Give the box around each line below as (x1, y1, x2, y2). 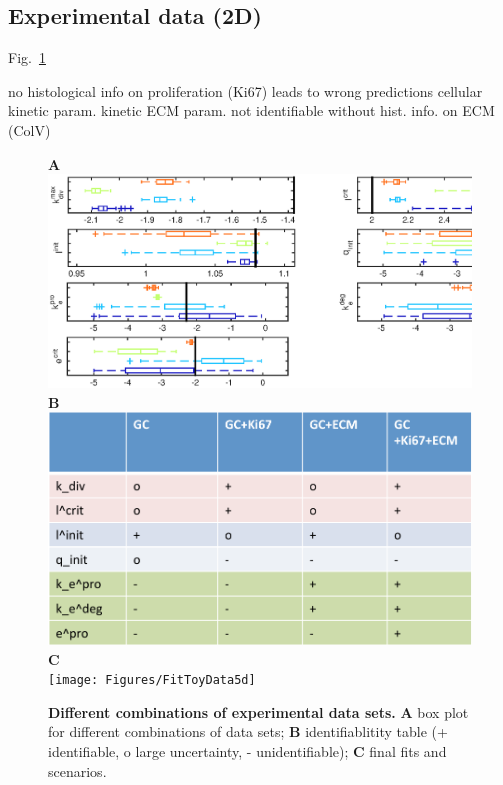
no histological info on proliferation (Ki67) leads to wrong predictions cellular (8, 80, 483, 101)
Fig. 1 (8, 47, 46, 68)
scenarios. (48, 760, 107, 781)
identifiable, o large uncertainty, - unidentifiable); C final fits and (48, 740, 447, 761)
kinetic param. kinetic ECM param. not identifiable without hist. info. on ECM (8, 100, 495, 121)
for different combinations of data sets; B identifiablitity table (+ (48, 721, 448, 742)
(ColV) (8, 119, 51, 140)
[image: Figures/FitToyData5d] (48, 673, 256, 688)
